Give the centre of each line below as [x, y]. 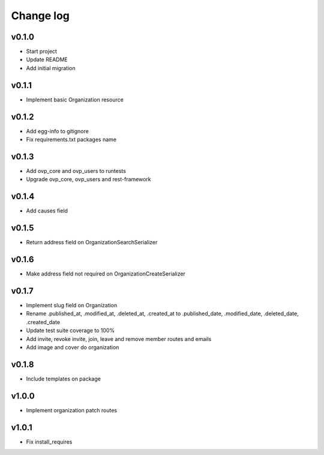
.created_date [43, 322]
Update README [47, 59]
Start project [41, 52]
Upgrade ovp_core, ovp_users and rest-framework [88, 179]
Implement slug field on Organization [72, 305]
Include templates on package [64, 379]
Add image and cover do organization [73, 347]
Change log [40, 16]
